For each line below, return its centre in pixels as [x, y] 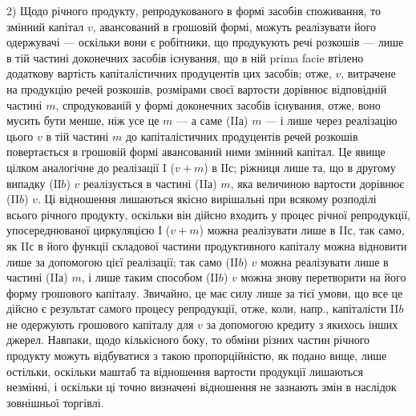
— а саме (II [208, 120]
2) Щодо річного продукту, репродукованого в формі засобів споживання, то [194, 10]
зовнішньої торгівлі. [55, 402]
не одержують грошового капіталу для [100, 324]
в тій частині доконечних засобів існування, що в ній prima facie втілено [185, 57]
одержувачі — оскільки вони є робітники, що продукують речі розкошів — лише [205, 42]
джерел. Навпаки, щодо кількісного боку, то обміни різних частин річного [188, 340]
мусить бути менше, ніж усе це [83, 120]
